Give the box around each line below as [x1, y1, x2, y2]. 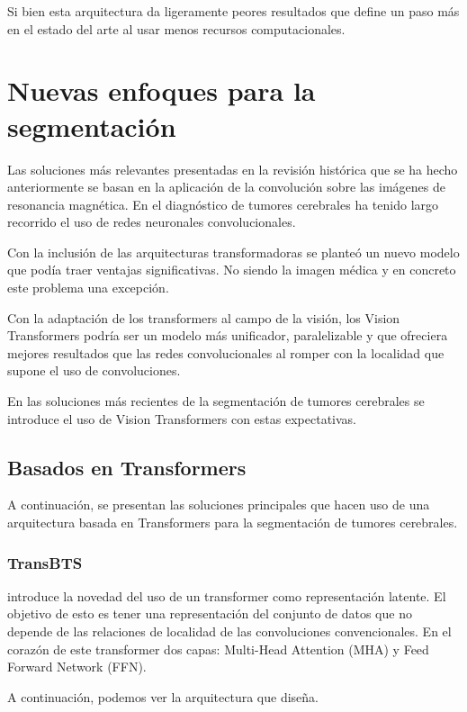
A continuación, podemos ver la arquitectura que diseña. [7, 687, 319, 706]
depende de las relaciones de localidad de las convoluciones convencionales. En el [7, 622, 452, 641]
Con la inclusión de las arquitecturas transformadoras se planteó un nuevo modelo [7, 242, 460, 261]
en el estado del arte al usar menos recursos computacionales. [7, 19, 346, 38]
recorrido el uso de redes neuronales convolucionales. [7, 212, 296, 231]
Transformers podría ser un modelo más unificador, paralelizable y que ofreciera [7, 326, 448, 345]
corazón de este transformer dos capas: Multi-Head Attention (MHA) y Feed [7, 639, 429, 658]
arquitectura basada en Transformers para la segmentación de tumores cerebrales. [7, 513, 458, 532]
